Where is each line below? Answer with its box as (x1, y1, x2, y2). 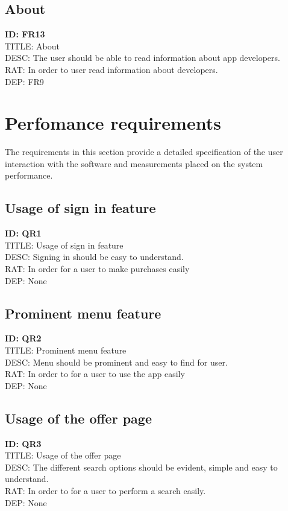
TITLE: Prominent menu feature (5, 344, 127, 357)
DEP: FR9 (5, 75, 44, 87)
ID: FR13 (5, 28, 45, 40)
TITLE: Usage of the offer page (5, 449, 121, 462)
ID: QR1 (5, 227, 42, 240)
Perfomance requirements (5, 110, 221, 135)
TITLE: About (5, 39, 60, 52)
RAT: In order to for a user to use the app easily (5, 367, 185, 380)
